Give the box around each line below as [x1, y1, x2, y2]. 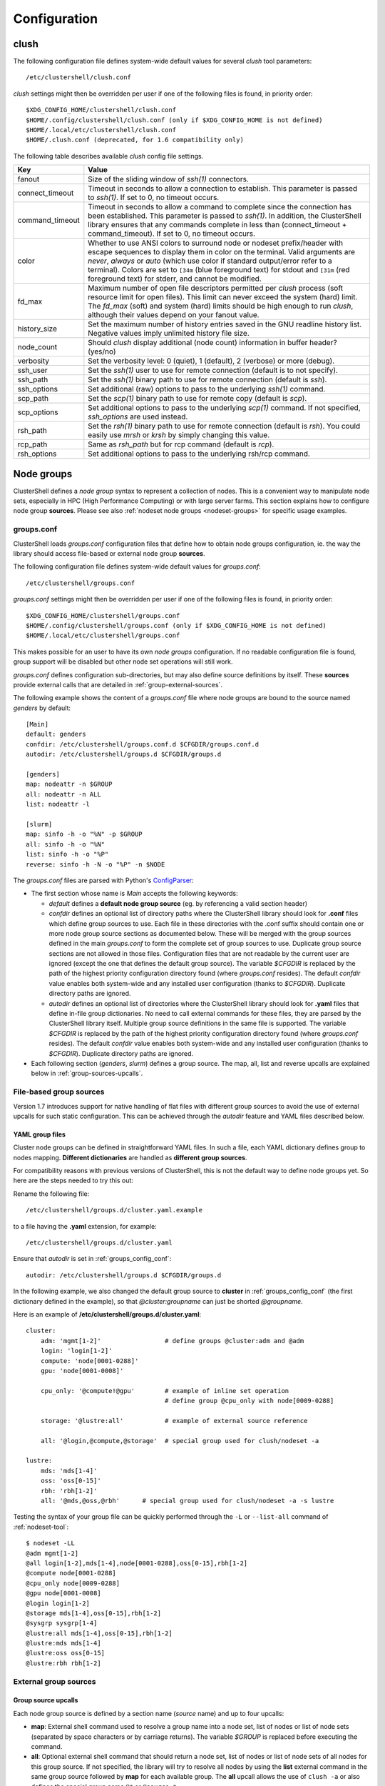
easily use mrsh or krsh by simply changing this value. [88, 430, 270, 440]
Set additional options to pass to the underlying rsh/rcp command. [88, 449, 310, 459]
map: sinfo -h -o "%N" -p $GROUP [26, 830, 143, 839]
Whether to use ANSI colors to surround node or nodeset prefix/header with [88, 238, 344, 248]
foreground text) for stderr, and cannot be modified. [88, 274, 262, 284]
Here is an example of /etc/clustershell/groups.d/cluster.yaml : [13, 1309, 202, 1318]
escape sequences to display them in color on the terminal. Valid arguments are [88, 247, 356, 257]
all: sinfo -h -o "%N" [26, 840, 106, 848]
